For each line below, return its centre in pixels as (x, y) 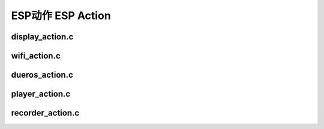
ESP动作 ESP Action (61, 16)
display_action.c (42, 37)
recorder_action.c (45, 113)
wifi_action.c (36, 56)
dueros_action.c (42, 75)
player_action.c (41, 94)
